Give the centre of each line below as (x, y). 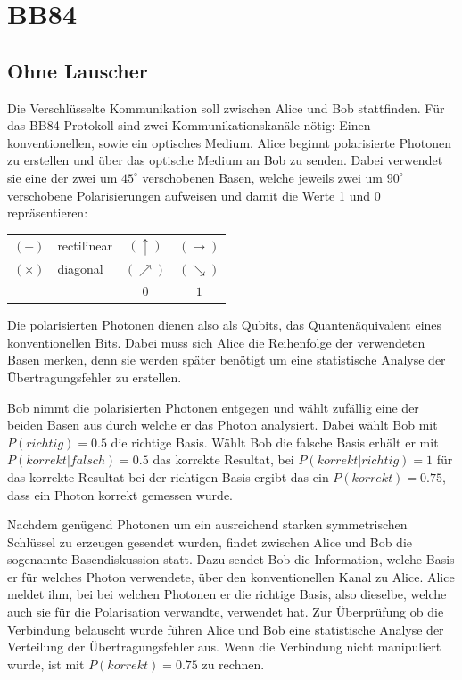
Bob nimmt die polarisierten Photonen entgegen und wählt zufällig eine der (213, 407)
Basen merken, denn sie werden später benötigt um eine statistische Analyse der (227, 360)
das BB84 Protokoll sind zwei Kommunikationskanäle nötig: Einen (189, 125)
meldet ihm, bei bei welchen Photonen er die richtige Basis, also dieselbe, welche (227, 594)
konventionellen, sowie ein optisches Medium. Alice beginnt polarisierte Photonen (229, 142)
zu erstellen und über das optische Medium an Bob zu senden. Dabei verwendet (225, 160)
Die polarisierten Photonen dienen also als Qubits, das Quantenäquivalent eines (225, 325)
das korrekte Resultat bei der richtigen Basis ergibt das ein (168, 476)
